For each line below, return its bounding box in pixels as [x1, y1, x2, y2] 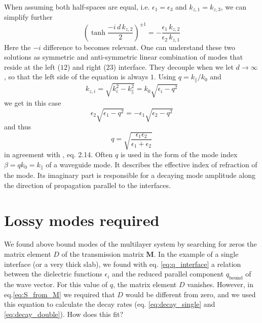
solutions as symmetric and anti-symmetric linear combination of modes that [4, 52, 243, 62]
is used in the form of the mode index [120, 149, 238, 160]
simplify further [4, 12, 53, 22]
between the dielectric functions [4, 268, 102, 279]
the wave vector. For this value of [4, 279, 108, 290]
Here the [4, 41, 31, 52]
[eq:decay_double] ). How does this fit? [4, 308, 124, 319]
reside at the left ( [4, 61, 60, 72]
